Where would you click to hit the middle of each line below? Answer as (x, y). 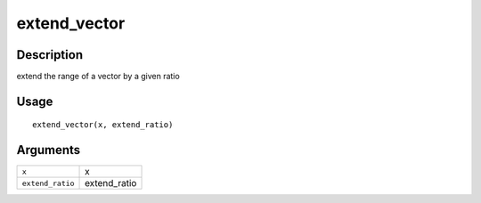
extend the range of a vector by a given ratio (98, 77)
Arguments (49, 150)
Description (50, 55)
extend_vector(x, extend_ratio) (103, 125)
